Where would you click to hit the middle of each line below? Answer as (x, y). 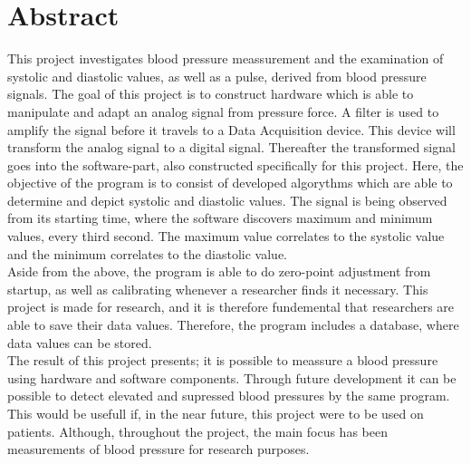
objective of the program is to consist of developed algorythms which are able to (230, 183)
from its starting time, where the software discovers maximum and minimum (220, 218)
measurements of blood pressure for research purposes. (159, 449)
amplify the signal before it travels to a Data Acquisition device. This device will (231, 129)
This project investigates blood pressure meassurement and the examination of (226, 58)
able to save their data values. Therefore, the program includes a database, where (233, 325)
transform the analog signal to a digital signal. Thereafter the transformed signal (231, 147)
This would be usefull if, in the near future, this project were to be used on (216, 413)
